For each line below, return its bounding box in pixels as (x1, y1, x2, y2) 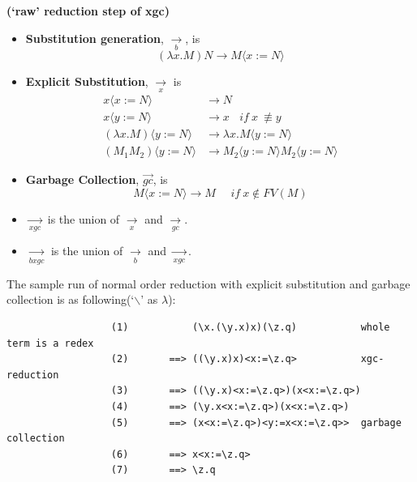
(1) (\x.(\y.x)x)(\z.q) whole (110, 321, 390, 333)
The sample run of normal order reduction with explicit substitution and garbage (6, 275, 411, 292)
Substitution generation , (25, 29, 164, 46)
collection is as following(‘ (6, 291, 135, 308)
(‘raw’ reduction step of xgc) (6, 2, 170, 19)
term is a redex (6, 337, 94, 349)
